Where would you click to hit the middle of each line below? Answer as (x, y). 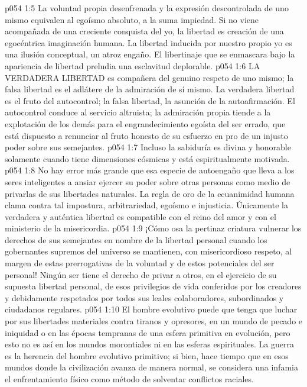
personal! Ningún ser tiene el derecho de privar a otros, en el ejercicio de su (141, 274)
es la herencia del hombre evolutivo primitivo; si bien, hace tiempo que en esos (147, 355)
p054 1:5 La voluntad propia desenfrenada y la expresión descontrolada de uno (147, 8)
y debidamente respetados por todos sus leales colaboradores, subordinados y (144, 297)
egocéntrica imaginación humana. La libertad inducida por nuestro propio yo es (148, 42)
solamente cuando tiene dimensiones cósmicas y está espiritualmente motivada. (147, 158)
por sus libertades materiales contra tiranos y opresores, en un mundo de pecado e (154, 321)
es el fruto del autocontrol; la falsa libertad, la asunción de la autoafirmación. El (150, 100)
